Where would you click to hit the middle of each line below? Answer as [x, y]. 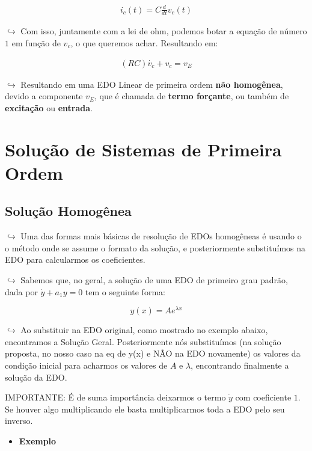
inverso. [19, 421]
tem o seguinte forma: [125, 291]
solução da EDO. [36, 377]
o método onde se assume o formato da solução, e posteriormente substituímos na [155, 247]
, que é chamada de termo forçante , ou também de [191, 96]
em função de [36, 42]
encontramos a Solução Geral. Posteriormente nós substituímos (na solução [143, 341]
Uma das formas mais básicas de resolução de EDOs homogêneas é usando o [161, 236]
